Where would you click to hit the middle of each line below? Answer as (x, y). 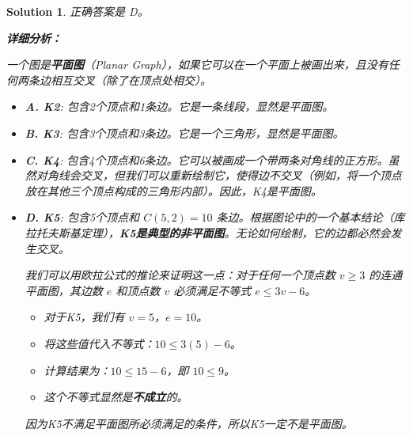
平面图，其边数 (64, 290)
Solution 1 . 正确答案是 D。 (78, 11)
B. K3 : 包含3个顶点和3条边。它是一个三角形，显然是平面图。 (184, 133)
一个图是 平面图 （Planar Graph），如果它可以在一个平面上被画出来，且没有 (197, 64)
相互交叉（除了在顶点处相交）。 (131, 80)
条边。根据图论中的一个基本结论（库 (311, 217)
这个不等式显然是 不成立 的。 (116, 397)
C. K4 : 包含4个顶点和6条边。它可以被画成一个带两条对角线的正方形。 (206, 159)
